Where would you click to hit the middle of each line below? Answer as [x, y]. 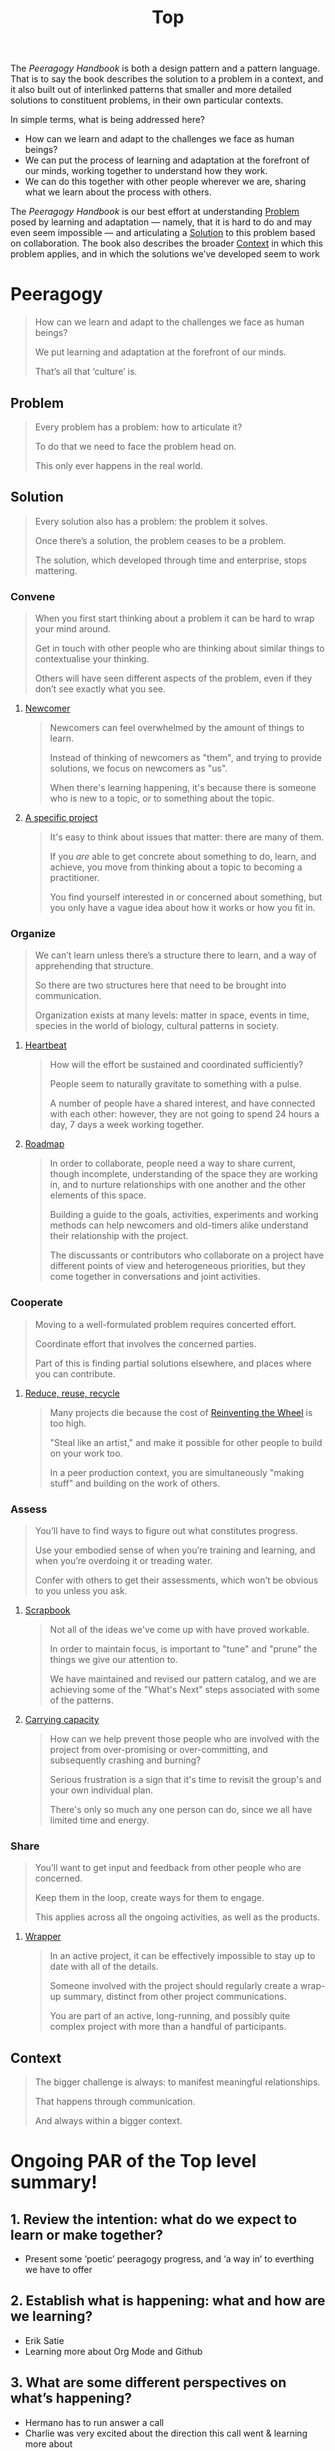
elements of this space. [98, 1195]
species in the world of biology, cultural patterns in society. [156, 1026]
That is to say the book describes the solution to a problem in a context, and [167, 79]
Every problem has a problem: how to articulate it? [138, 427]
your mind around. [73, 629]
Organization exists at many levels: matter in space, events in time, [172, 1015]
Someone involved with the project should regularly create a [173, 1986]
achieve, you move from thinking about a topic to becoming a [176, 867]
